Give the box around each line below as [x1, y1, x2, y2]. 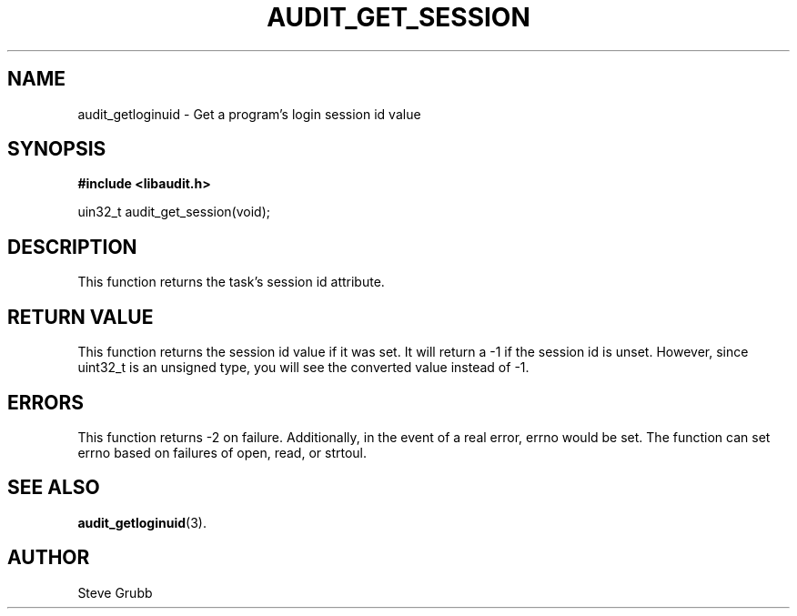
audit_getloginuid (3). [77, 514, 207, 530]
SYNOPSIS [7, 137, 106, 161]
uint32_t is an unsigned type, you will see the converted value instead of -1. [77, 359, 530, 376]
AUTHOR [7, 546, 90, 570]
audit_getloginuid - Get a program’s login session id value [77, 106, 421, 122]
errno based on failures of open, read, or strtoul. [77, 444, 368, 460]
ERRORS [7, 390, 85, 414]
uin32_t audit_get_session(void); [77, 204, 270, 220]
